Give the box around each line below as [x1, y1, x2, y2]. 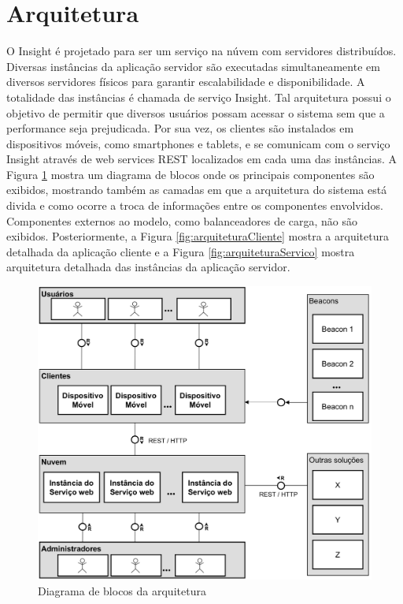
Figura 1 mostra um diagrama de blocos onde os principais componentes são [6, 166, 375, 182]
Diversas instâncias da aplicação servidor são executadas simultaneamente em [6, 58, 380, 74]
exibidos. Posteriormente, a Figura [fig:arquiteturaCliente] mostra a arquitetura [6, 228, 389, 244]
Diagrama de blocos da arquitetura [38, 582, 206, 598]
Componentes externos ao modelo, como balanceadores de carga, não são [6, 212, 358, 229]
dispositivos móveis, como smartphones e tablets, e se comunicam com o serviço [6, 135, 390, 151]
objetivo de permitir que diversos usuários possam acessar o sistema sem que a [6, 104, 385, 121]
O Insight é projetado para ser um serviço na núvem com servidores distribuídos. [6, 43, 397, 59]
